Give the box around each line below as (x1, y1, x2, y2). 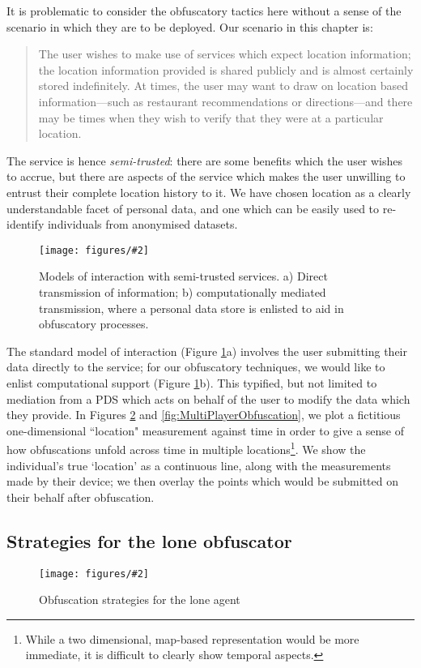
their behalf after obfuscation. (6, 488, 155, 505)
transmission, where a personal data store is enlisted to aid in (39, 299, 344, 316)
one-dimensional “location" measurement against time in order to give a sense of (6, 422, 405, 439)
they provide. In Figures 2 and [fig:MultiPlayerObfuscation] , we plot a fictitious (6, 406, 401, 423)
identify (6, 216, 45, 233)
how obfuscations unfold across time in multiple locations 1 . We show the (6, 439, 366, 457)
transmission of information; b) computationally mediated (39, 283, 326, 300)
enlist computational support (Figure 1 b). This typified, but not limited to (6, 374, 377, 391)
